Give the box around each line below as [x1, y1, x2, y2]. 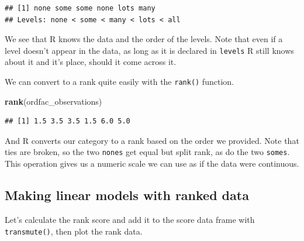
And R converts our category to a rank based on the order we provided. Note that [5, 134, 299, 146]
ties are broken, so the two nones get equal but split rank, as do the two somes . [5, 146, 290, 158]
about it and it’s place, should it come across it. [5, 56, 177, 68]
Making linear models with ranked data [5, 186, 249, 204]
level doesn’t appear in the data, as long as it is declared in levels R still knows [5, 44, 294, 56]
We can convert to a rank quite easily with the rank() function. [5, 75, 234, 88]
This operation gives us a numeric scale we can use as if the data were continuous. [5, 157, 299, 170]
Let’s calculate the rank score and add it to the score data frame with [5, 213, 255, 225]
